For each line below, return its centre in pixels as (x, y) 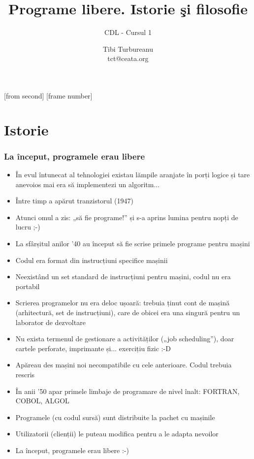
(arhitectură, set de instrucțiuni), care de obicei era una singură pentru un (128, 312)
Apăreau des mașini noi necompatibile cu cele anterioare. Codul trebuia (124, 365)
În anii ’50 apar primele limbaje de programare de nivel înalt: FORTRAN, (127, 391)
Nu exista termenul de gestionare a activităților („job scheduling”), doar (125, 339)
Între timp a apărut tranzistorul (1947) (74, 201)
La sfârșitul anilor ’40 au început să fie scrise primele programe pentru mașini (133, 244)
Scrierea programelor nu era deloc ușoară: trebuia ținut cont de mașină (123, 303)
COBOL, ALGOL (42, 401)
